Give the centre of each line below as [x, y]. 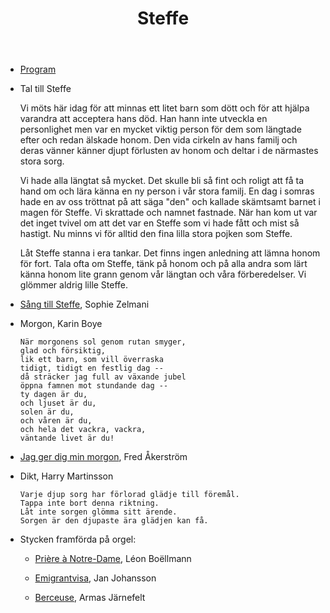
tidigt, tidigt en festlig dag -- [91, 368]
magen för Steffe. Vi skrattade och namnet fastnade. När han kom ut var [168, 213]
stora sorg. [42, 161]
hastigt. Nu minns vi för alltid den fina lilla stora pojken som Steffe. [156, 234]
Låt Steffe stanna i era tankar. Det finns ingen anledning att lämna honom [170, 253]
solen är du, [47, 412]
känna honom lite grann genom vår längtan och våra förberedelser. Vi [163, 274]
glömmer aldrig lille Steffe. [74, 285]
